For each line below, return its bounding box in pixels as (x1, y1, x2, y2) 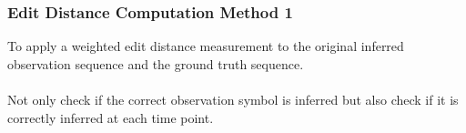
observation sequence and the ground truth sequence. (7, 54, 304, 73)
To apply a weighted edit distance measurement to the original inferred (7, 36, 404, 56)
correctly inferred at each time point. (7, 107, 214, 127)
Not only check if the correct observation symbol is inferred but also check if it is (7, 90, 459, 108)
